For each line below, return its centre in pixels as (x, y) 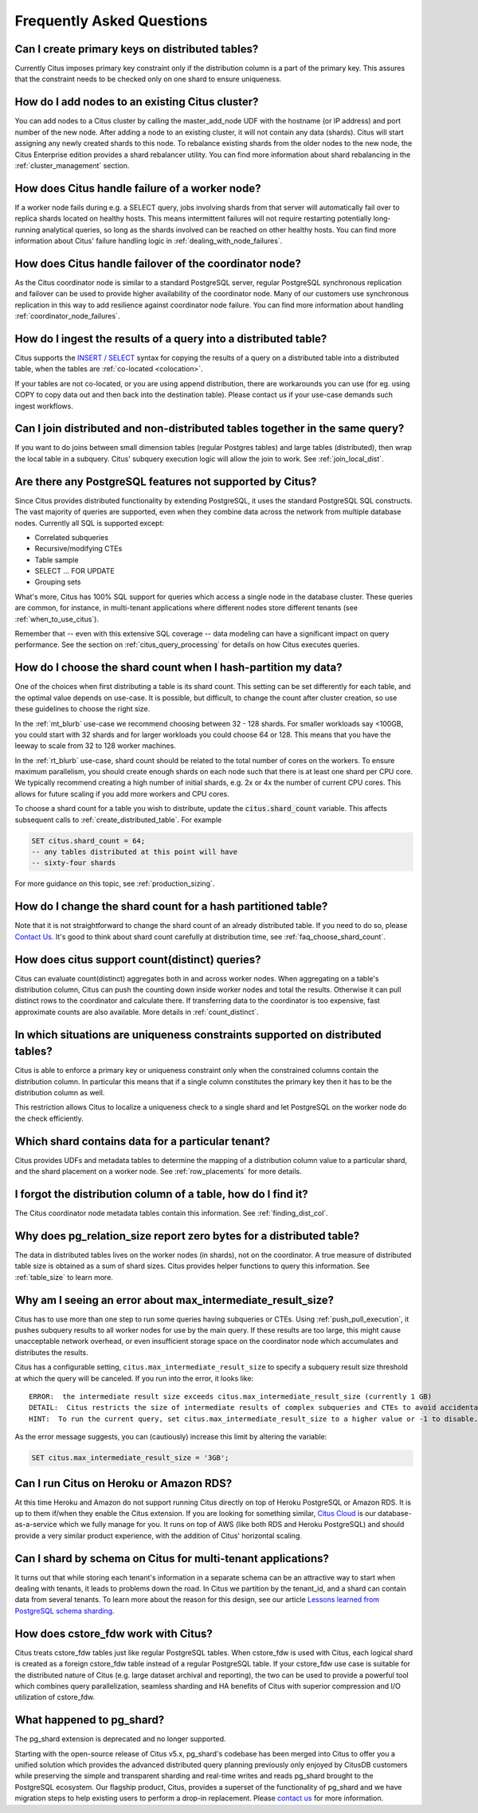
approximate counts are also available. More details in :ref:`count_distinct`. (137, 1012)
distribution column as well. (60, 1093)
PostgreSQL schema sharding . (65, 1611)
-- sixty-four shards (74, 863)
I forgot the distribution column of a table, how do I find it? (161, 1194)
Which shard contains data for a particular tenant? (143, 1141)
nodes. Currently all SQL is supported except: (90, 523)
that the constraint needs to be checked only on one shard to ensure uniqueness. (148, 79)
